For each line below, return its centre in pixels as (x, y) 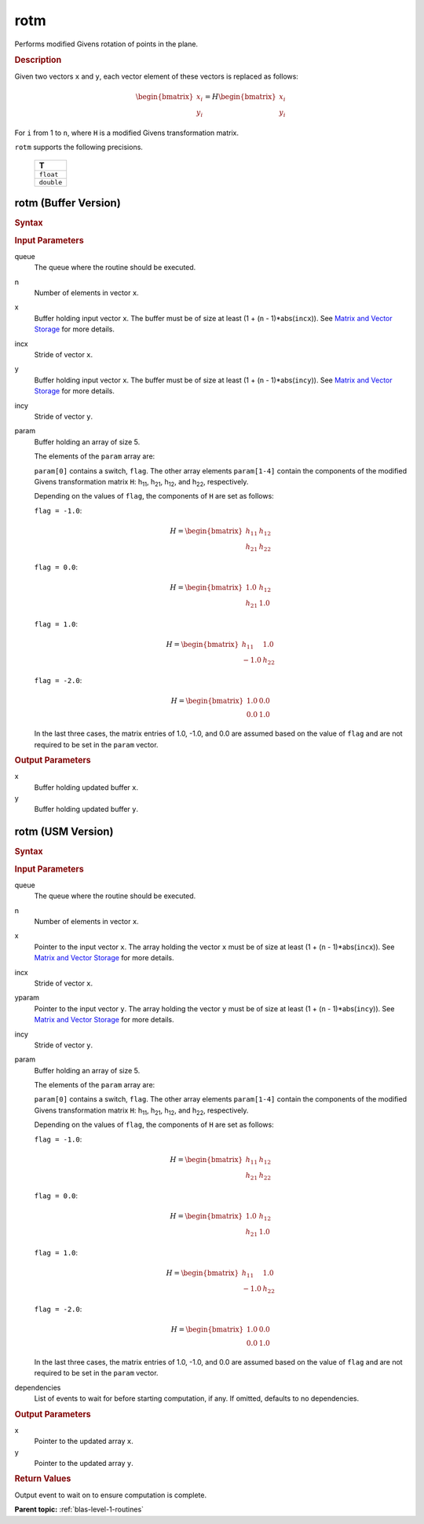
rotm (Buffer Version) (68, 203)
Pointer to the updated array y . (84, 1464)
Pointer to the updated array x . (84, 1442)
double (51, 182)
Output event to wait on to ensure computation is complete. (111, 1495)
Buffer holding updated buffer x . (86, 787)
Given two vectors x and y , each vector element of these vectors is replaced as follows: (156, 76)
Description (38, 60)
